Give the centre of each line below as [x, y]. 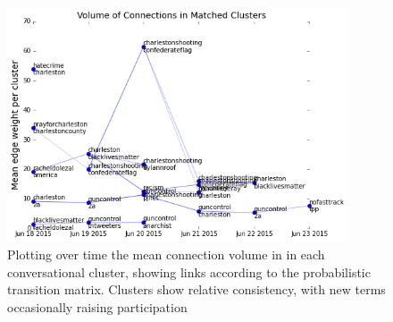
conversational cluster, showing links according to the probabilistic [189, 271]
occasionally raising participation [97, 306]
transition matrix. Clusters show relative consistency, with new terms [196, 289]
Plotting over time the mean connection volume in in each [166, 254]
